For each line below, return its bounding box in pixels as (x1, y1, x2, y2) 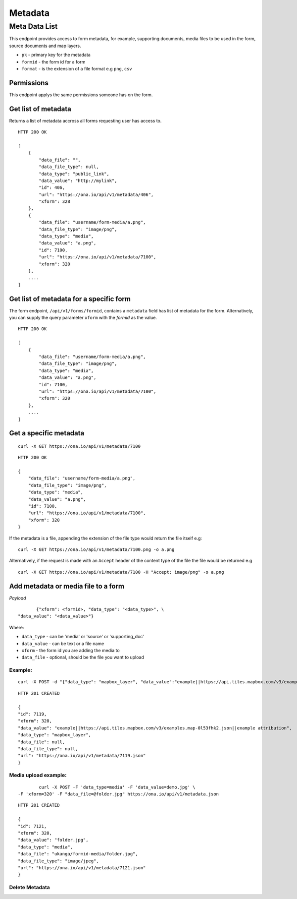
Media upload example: (9, 772, 67, 779)
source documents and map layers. (9, 43, 81, 49)
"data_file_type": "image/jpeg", (18, 858, 99, 864)
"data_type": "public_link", (39, 171, 110, 177)
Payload (9, 595, 27, 601)
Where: (9, 624, 24, 630)
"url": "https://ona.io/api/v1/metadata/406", (39, 191, 154, 197)
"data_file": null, (18, 739, 65, 745)
